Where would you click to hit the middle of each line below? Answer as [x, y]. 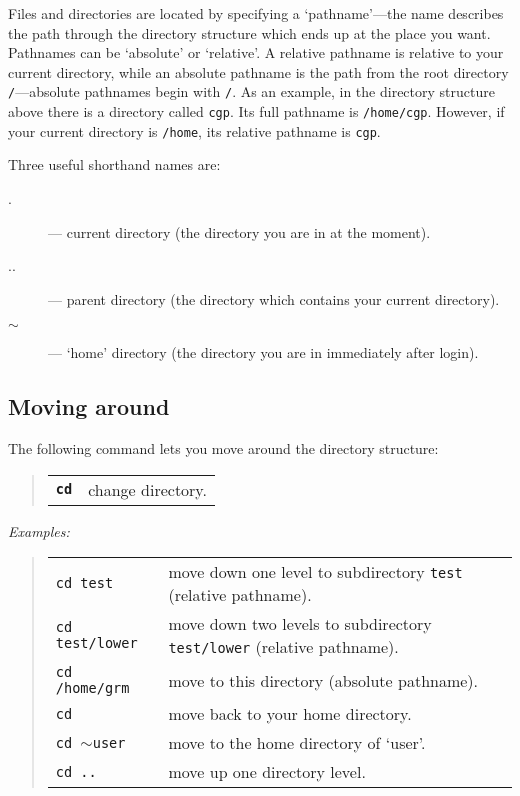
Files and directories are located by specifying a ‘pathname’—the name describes [256, 13]
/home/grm [92, 688]
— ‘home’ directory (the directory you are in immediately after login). [263, 352]
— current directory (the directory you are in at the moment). [239, 231]
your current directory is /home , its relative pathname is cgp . [194, 130]
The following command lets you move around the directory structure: [223, 448]
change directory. [147, 489]
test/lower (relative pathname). [283, 647]
